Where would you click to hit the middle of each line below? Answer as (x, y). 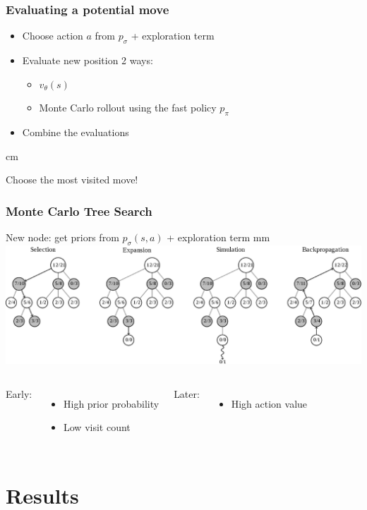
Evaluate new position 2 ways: (88, 60)
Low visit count (97, 427)
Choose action (53, 36)
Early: (19, 393)
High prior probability (112, 403)
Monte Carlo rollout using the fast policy (128, 108)
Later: (187, 393)
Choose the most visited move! (72, 180)
